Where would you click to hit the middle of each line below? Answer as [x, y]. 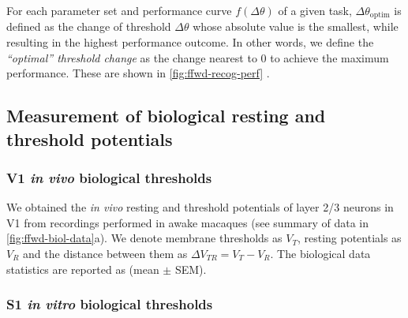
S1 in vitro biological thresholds [110, 304]
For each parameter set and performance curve [119, 10]
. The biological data [320, 253]
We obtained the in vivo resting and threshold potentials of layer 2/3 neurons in [200, 207]
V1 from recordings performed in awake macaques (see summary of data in [188, 222]
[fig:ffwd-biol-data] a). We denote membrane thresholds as [144, 238]
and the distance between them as [105, 253]
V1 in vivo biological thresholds [109, 177]
